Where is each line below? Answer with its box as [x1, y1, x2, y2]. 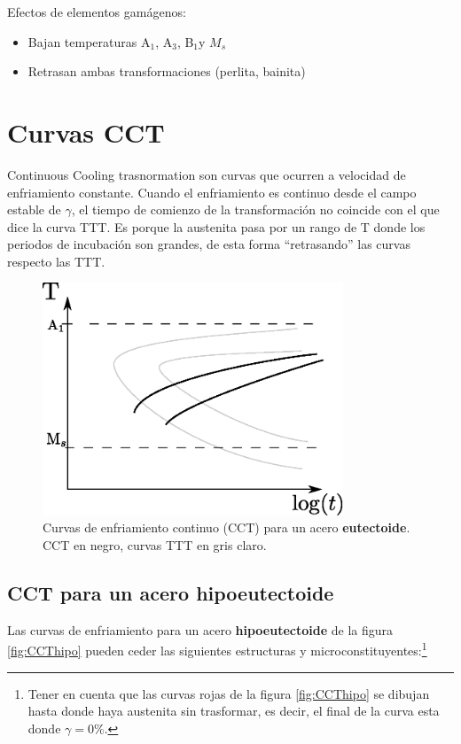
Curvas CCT [7, 113, 165, 150]
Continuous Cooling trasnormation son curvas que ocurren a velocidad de [7, 165, 406, 183]
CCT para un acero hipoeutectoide [7, 579, 334, 607]
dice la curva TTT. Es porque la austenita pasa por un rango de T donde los [7, 217, 426, 236]
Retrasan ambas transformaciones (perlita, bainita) [27, 62, 306, 81]
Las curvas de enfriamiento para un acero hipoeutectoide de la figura [7, 620, 394, 639]
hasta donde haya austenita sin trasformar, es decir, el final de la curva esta [27, 701, 440, 720]
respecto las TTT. [7, 252, 105, 270]
